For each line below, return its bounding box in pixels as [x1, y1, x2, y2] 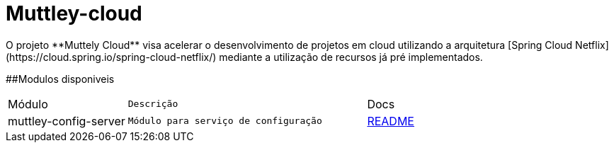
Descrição [127, 98, 178, 110]
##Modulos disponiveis [6, 72, 115, 85]
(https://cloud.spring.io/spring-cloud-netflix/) [6, 50, 217, 63]
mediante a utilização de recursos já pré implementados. [219, 50, 483, 63]
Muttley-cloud [6, 1, 142, 25]
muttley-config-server [8, 113, 125, 128]
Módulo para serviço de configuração [127, 115, 322, 127]
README [367, 113, 414, 128]
